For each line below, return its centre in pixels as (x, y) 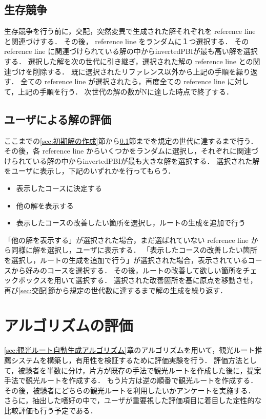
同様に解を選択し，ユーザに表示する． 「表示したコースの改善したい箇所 (134, 250)
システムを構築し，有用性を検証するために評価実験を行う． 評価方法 (127, 360)
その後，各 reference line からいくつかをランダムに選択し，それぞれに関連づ (131, 151)
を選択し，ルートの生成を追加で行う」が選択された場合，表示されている (126, 260)
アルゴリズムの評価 (69, 325)
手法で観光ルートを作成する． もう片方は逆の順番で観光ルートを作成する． (131, 380)
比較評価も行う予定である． (51, 410)
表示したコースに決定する (59, 188)
